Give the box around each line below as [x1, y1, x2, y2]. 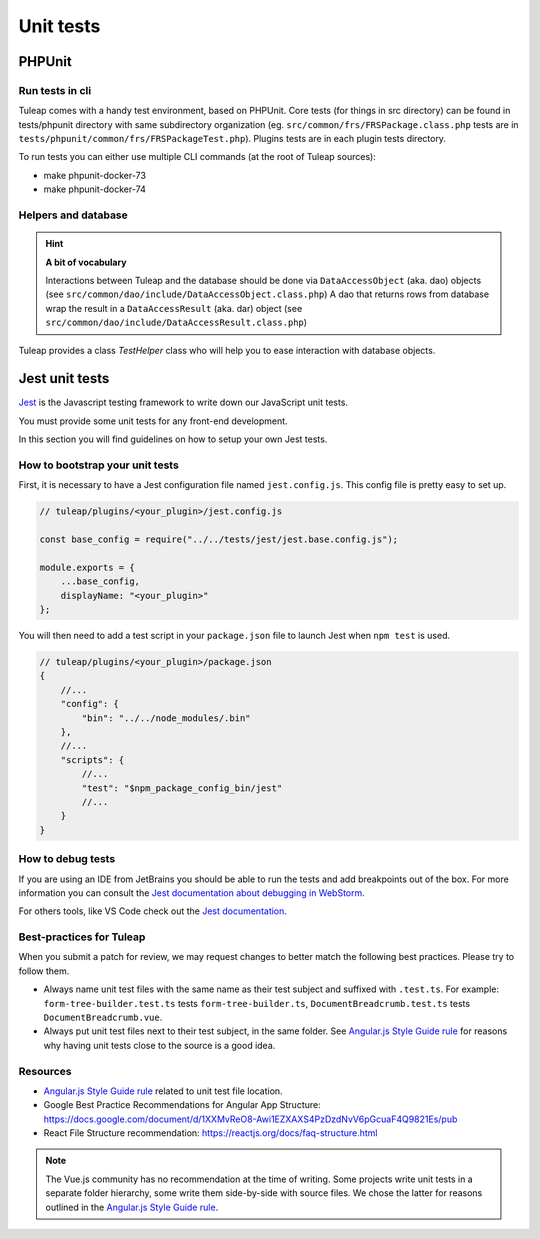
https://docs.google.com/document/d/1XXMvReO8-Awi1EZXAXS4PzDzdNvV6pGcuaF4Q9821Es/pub [43, 1113, 458, 1125]
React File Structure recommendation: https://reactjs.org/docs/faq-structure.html [43, 1127, 378, 1139]
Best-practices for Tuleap [18, 930, 146, 944]
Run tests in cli [18, 83, 92, 97]
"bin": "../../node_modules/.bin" [81, 712, 251, 724]
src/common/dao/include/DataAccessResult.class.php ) [45, 316, 308, 329]
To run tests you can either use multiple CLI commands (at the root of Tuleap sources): [18, 151, 377, 163]
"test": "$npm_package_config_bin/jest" [81, 782, 283, 794]
